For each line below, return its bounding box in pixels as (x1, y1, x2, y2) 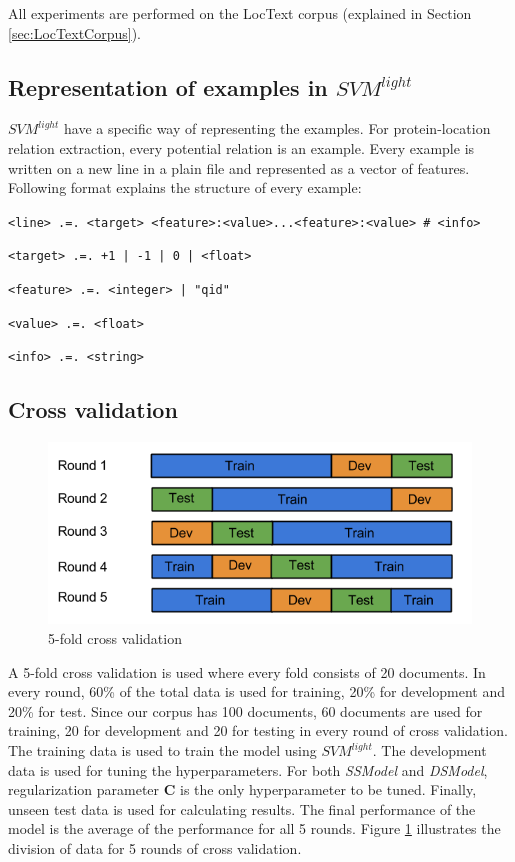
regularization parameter (8, 779, 160, 800)
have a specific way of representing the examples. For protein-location (64, 118, 491, 139)
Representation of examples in (8, 71, 328, 102)
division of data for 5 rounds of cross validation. (8, 837, 302, 858)
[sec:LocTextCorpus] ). (8, 22, 142, 43)
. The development (372, 740, 487, 761)
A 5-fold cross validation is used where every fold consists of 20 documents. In (8, 661, 486, 682)
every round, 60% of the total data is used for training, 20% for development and (8, 681, 505, 702)
